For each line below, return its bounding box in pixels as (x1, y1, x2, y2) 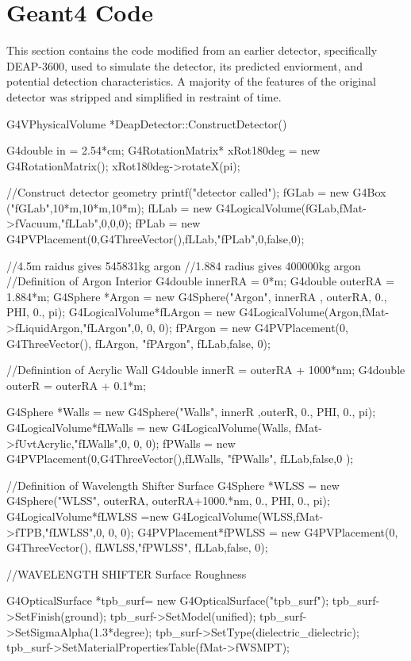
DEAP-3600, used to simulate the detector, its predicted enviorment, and (6, 57, 363, 74)
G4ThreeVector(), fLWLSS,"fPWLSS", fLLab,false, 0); (6, 539, 268, 556)
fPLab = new (135, 215, 201, 231)
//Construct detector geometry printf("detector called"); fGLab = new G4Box (6, 184, 386, 201)
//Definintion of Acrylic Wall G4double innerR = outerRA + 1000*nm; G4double (6, 361, 405, 378)
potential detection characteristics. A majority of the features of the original (6, 73, 376, 90)
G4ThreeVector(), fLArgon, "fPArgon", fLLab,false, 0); (6, 334, 271, 351)
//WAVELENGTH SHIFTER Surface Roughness (6, 565, 247, 582)
